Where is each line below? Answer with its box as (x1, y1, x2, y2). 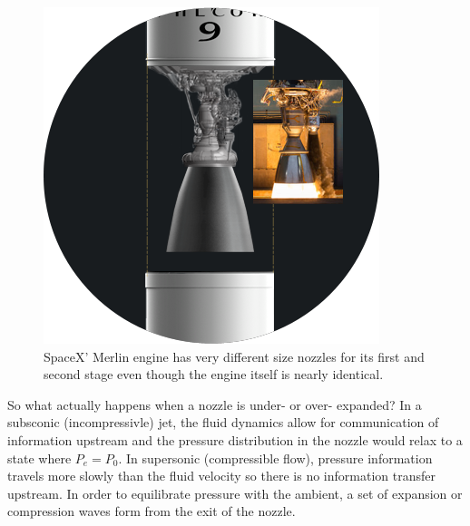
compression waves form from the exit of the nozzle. (7, 502, 296, 521)
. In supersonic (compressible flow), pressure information (118, 448, 433, 467)
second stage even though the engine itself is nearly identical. (44, 365, 384, 384)
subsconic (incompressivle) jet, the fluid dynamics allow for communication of (7, 413, 439, 432)
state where (7, 448, 72, 467)
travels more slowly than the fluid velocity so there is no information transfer (7, 466, 436, 485)
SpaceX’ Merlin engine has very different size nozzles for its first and (44, 346, 425, 365)
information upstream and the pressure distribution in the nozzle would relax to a (7, 430, 463, 449)
